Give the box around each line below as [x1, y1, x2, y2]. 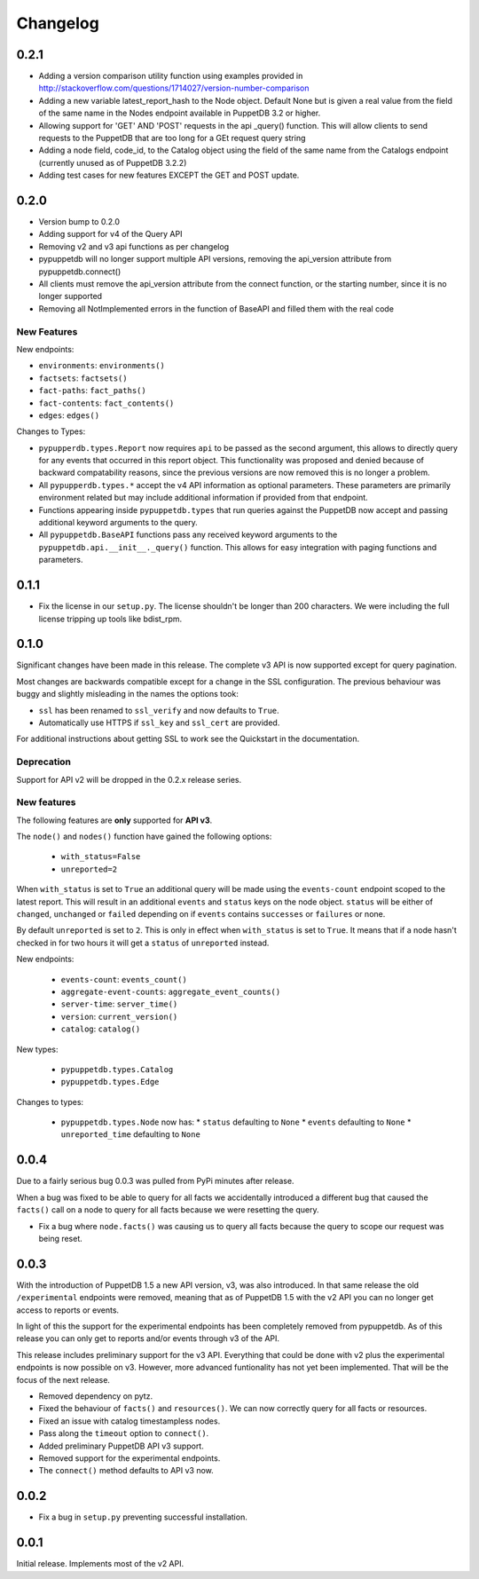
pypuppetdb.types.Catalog [60, 1064, 174, 1074]
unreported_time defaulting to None [60, 1129, 201, 1140]
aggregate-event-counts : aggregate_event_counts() [60, 986, 281, 997]
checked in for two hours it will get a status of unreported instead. [16, 937, 270, 948]
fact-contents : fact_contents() [38, 398, 175, 408]
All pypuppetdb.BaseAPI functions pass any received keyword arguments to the [38, 529, 338, 541]
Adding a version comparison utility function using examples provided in [38, 71, 303, 82]
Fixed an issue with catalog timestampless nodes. [38, 1416, 221, 1426]
